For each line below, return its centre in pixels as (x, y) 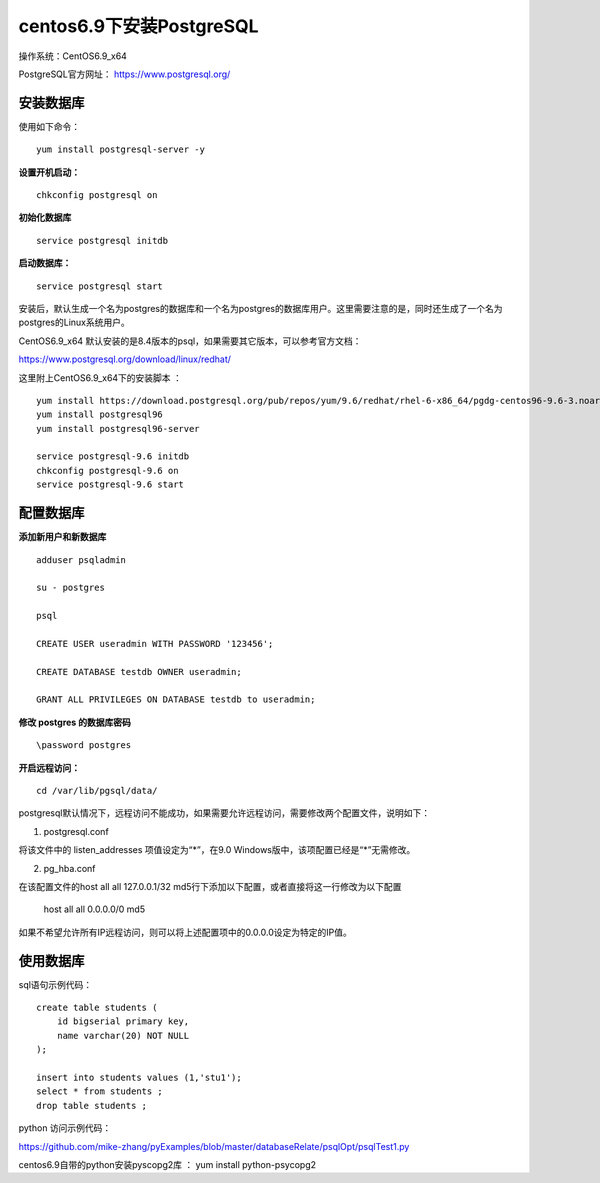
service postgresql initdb (102, 240)
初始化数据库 (45, 217)
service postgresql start (100, 286)
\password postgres (84, 745)
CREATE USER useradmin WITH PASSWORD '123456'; (155, 643)
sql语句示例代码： (55, 984)
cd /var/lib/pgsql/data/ (97, 791)
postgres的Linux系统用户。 (74, 322)
